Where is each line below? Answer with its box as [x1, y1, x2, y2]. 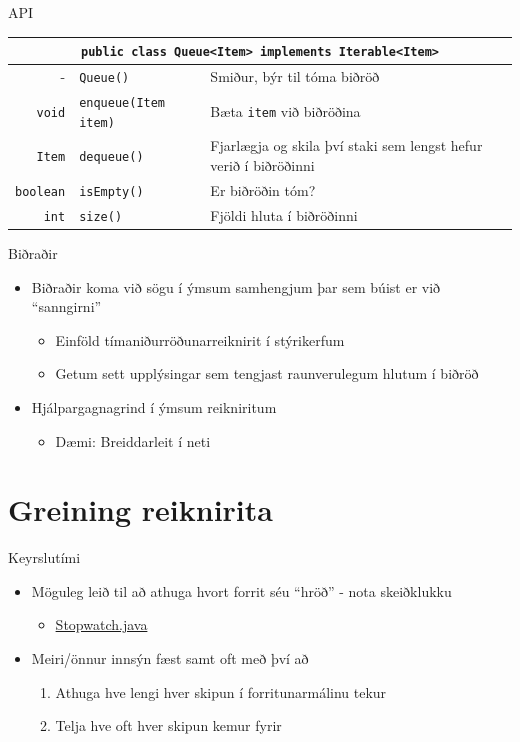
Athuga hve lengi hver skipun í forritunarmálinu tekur [55, 681, 387, 702]
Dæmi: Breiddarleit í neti [55, 430, 211, 451]
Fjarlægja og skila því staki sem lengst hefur [210, 135, 483, 156]
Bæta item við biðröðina [210, 100, 361, 121]
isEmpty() [79, 184, 144, 199]
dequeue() [79, 150, 144, 165]
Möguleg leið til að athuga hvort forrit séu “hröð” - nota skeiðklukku [31, 580, 452, 601]
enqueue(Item [79, 95, 166, 110]
